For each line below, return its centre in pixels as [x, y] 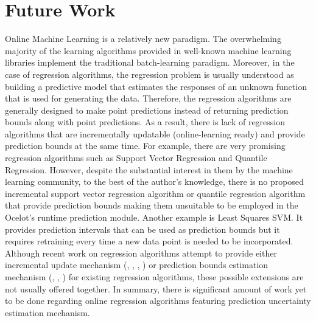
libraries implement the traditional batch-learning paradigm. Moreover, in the [150, 62]
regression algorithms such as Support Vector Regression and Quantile [136, 158]
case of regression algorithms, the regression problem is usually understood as [149, 74]
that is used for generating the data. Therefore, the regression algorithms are [148, 98]
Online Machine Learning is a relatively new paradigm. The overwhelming [143, 39]
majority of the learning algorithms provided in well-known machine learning [148, 50]
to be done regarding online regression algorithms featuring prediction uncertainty [158, 301]
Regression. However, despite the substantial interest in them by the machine [149, 169]
